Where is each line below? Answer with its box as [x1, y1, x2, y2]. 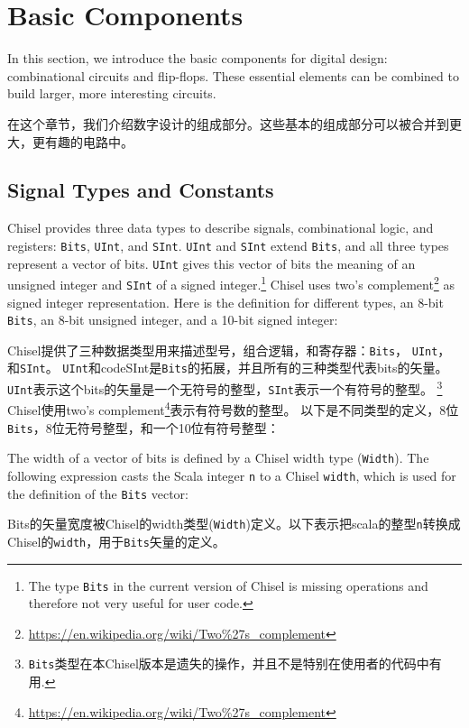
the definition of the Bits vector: [7, 484, 189, 502]
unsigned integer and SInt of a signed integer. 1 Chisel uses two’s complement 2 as [7, 272, 455, 293]
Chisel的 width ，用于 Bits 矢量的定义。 [7, 531, 225, 550]
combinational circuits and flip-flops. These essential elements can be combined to [7, 66, 459, 85]
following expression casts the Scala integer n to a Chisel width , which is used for [7, 465, 456, 484]
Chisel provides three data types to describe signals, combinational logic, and [7, 218, 434, 237]
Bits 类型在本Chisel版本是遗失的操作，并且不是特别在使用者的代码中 [28, 654, 429, 673]
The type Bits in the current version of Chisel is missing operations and [28, 576, 428, 594]
